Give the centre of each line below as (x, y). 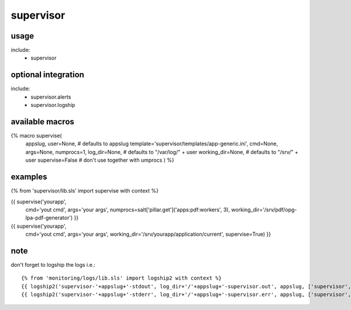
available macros (42, 122)
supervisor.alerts (51, 97)
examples (29, 177)
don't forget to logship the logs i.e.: (53, 264)
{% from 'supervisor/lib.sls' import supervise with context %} (85, 191)
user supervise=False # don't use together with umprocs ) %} (100, 160)
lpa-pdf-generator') (49, 218)
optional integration (48, 75)
